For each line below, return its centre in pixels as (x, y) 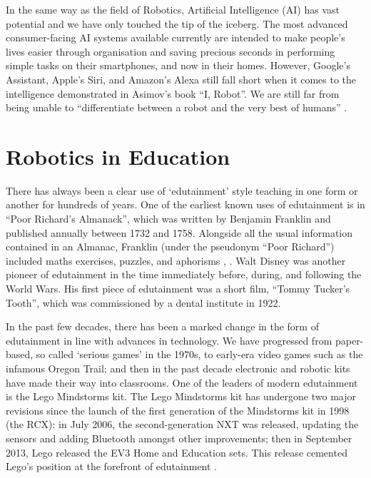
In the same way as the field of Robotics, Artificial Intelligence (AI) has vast (173, 9)
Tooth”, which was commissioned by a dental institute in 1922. (143, 302)
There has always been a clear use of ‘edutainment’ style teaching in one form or (182, 190)
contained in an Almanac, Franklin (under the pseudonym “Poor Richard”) (170, 246)
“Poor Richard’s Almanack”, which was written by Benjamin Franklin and (168, 219)
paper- (349, 340)
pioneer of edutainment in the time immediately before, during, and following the (184, 274)
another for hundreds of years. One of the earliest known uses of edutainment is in (185, 204)
